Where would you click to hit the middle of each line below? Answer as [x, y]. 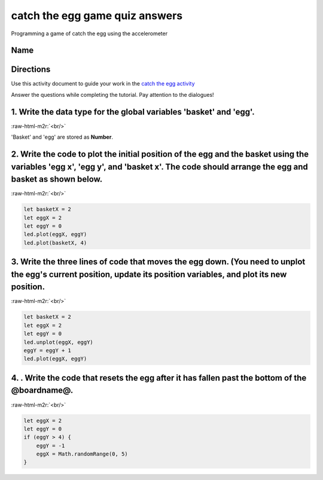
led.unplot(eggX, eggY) [59, 342]
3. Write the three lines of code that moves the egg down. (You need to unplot [158, 262]
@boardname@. [42, 391]
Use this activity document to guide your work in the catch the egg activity [103, 84]
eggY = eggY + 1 [48, 351]
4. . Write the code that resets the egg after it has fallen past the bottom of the [159, 377]
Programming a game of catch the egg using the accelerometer [89, 33]
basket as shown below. [57, 179]
